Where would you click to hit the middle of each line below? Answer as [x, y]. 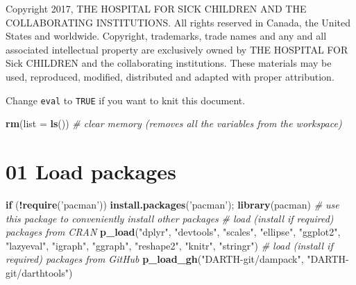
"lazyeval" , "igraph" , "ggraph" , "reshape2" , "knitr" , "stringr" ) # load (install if [169, 245]
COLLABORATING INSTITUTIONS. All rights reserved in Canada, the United [178, 22]
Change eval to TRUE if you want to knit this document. [126, 100]
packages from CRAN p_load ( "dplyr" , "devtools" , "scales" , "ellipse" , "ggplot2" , [173, 232]
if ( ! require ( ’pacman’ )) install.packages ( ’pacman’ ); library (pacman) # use [172, 204]
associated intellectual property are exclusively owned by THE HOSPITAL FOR [177, 49]
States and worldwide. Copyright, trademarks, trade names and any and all [166, 36]
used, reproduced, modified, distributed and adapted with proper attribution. [170, 76]
